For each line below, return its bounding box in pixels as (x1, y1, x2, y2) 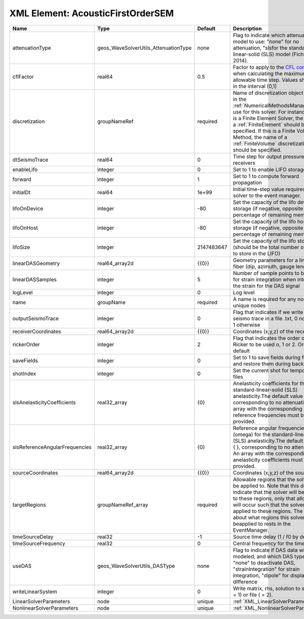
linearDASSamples (12, 276, 57, 283)
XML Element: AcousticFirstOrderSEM (9, 8, 174, 19)
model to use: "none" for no (233, 38, 299, 45)
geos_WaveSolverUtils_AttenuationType (97, 44, 192, 51)
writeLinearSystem (12, 588, 58, 595)
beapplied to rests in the (233, 520, 291, 527)
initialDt (12, 189, 30, 196)
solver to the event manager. (233, 192, 301, 199)
